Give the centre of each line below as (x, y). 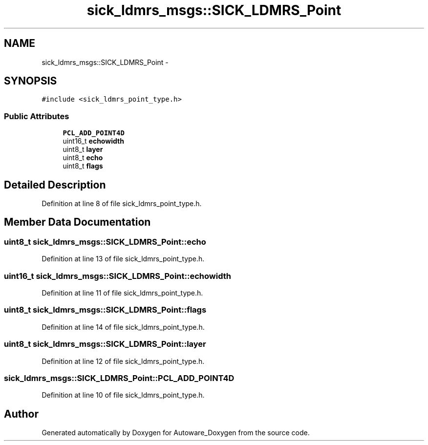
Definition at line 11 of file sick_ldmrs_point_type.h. (122, 293)
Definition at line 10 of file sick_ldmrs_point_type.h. (123, 395)
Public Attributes (37, 116)
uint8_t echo (83, 158)
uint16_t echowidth (93, 141)
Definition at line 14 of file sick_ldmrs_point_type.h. (123, 327)
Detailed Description (55, 185)
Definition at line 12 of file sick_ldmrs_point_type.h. (123, 361)
